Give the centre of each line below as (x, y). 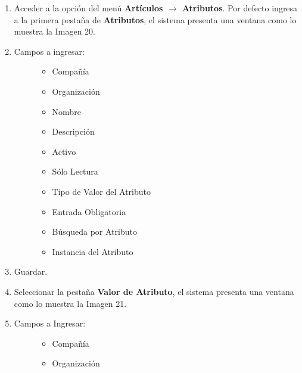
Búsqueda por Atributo (94, 231)
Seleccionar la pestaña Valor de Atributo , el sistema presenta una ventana (154, 291)
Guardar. (31, 271)
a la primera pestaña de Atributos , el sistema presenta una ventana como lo (155, 19)
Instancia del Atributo (93, 251)
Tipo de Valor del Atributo (101, 191)
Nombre (66, 111)
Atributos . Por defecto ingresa (240, 8)
